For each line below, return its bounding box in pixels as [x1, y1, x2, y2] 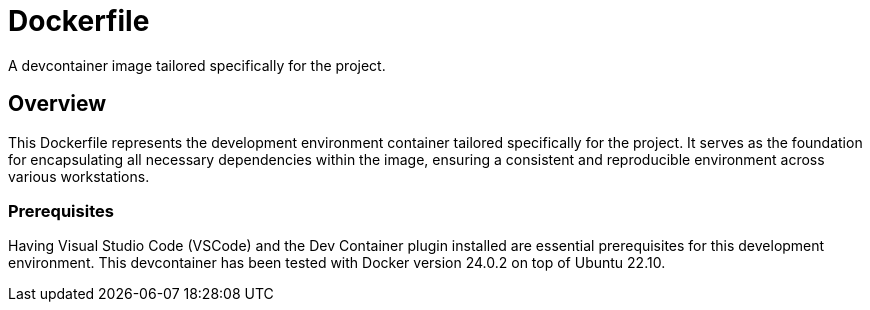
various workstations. [8, 167, 150, 185]
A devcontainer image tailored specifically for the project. [8, 56, 386, 74]
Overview [8, 91, 107, 117]
